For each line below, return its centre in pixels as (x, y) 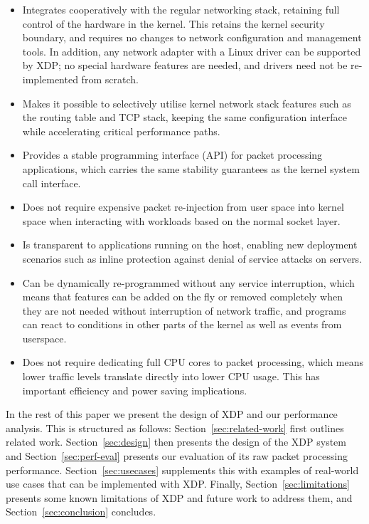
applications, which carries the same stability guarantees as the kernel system (191, 168)
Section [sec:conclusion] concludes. (81, 512)
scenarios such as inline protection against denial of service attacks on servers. (192, 258)
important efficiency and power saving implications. (135, 390)
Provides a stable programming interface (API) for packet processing (172, 155)
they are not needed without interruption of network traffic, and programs (184, 310)
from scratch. (110, 79)
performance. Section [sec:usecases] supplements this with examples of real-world (182, 470)
